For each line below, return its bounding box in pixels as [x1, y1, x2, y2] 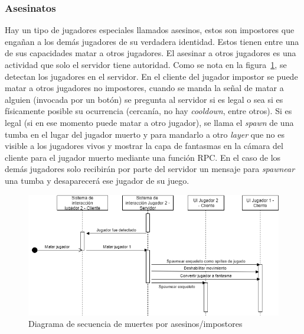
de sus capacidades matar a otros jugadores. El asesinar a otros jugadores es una [5, 47, 296, 59]
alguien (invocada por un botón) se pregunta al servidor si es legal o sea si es [5, 93, 283, 105]
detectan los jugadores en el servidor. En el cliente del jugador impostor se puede [5, 70, 298, 82]
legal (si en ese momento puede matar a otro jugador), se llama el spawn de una [5, 116, 294, 128]
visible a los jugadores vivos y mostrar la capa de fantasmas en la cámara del [5, 140, 283, 152]
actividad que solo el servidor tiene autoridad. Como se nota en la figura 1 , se [5, 59, 287, 70]
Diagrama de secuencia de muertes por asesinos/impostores [28, 317, 243, 330]
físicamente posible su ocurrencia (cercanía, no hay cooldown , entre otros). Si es [5, 105, 292, 117]
